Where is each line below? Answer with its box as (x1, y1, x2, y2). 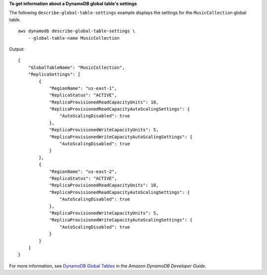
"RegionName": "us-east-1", (49, 85, 117, 91)
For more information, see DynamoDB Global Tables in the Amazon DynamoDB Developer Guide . (9, 263, 207, 269)
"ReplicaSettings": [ (28, 72, 81, 77)
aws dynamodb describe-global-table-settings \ (18, 28, 135, 34)
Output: (9, 46, 25, 52)
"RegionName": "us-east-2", (49, 168, 117, 174)
